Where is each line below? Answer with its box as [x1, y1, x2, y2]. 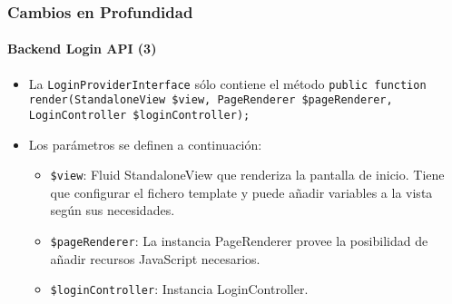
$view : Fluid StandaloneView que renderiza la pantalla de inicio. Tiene [50, 165, 445, 184]
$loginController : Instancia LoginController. [50, 279, 309, 299]
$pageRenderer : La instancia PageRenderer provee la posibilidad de [50, 231, 428, 250]
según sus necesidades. [50, 201, 175, 220]
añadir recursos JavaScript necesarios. [50, 249, 260, 268]
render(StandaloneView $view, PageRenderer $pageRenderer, [28, 93, 393, 107]
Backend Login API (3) [7, 39, 157, 58]
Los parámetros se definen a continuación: [28, 134, 262, 153]
